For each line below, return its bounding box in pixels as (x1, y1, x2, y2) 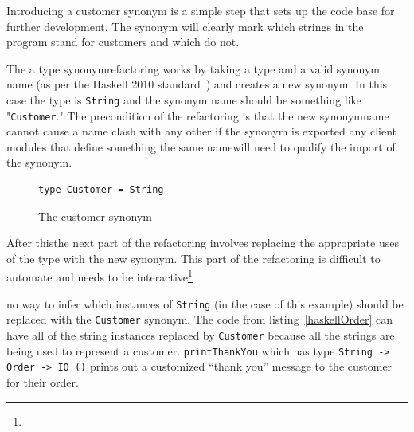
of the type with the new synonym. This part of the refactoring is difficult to (6, 249, 381, 266)
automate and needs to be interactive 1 (6, 266, 193, 285)
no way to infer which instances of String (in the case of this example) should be (6, 295, 404, 312)
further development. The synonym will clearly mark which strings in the (6, 18, 364, 34)
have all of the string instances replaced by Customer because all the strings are (6, 327, 395, 343)
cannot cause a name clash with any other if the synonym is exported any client (6, 123, 396, 139)
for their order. (6, 373, 79, 390)
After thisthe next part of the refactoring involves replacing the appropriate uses (6, 234, 399, 251)
